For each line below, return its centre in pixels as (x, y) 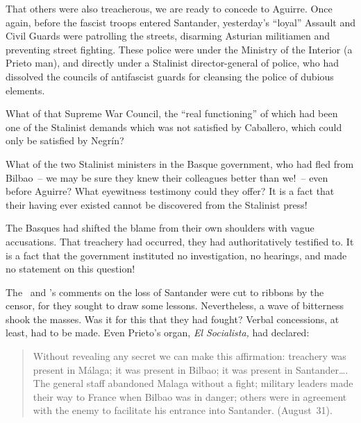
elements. (25, 90)
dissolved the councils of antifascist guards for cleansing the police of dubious (170, 76)
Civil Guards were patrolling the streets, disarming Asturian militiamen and (168, 36)
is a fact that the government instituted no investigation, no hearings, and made (176, 255)
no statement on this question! (70, 269)
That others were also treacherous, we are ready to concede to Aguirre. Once (169, 8)
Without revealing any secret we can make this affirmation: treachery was (190, 356)
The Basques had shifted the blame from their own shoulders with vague (160, 228)
